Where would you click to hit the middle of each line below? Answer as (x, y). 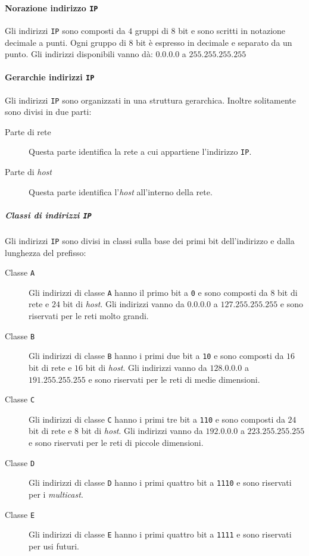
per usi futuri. (54, 546)
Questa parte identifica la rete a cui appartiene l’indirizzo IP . (140, 152)
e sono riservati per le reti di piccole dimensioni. (116, 443)
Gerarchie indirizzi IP (50, 77)
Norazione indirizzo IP (51, 7)
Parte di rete (28, 131)
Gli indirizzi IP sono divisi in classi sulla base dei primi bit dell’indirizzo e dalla (150, 240)
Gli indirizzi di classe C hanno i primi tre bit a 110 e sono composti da (157, 419)
